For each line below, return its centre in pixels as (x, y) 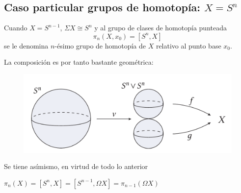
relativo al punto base (188, 45)
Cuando (16, 28)
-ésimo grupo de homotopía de (100, 45)
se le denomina (26, 45)
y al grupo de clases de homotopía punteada (161, 28)
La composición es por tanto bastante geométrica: (79, 62)
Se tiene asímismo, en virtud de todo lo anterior (76, 166)
